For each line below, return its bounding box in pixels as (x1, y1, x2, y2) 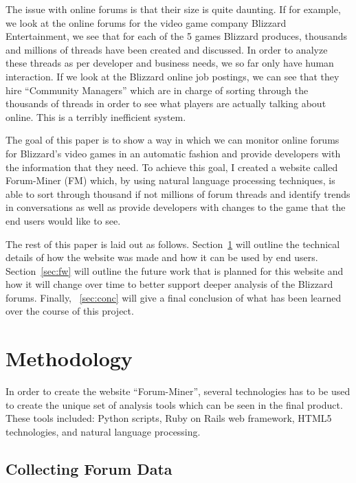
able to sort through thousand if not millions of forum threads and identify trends (5, 186, 351, 201)
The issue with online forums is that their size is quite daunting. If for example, (5, 2, 341, 16)
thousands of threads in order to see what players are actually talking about (5, 96, 326, 111)
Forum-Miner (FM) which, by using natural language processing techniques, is (5, 173, 335, 188)
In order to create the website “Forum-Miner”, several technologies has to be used (5, 384, 351, 398)
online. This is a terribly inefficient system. (5, 109, 186, 124)
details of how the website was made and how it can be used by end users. (5, 250, 318, 265)
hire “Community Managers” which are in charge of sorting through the (5, 82, 309, 97)
